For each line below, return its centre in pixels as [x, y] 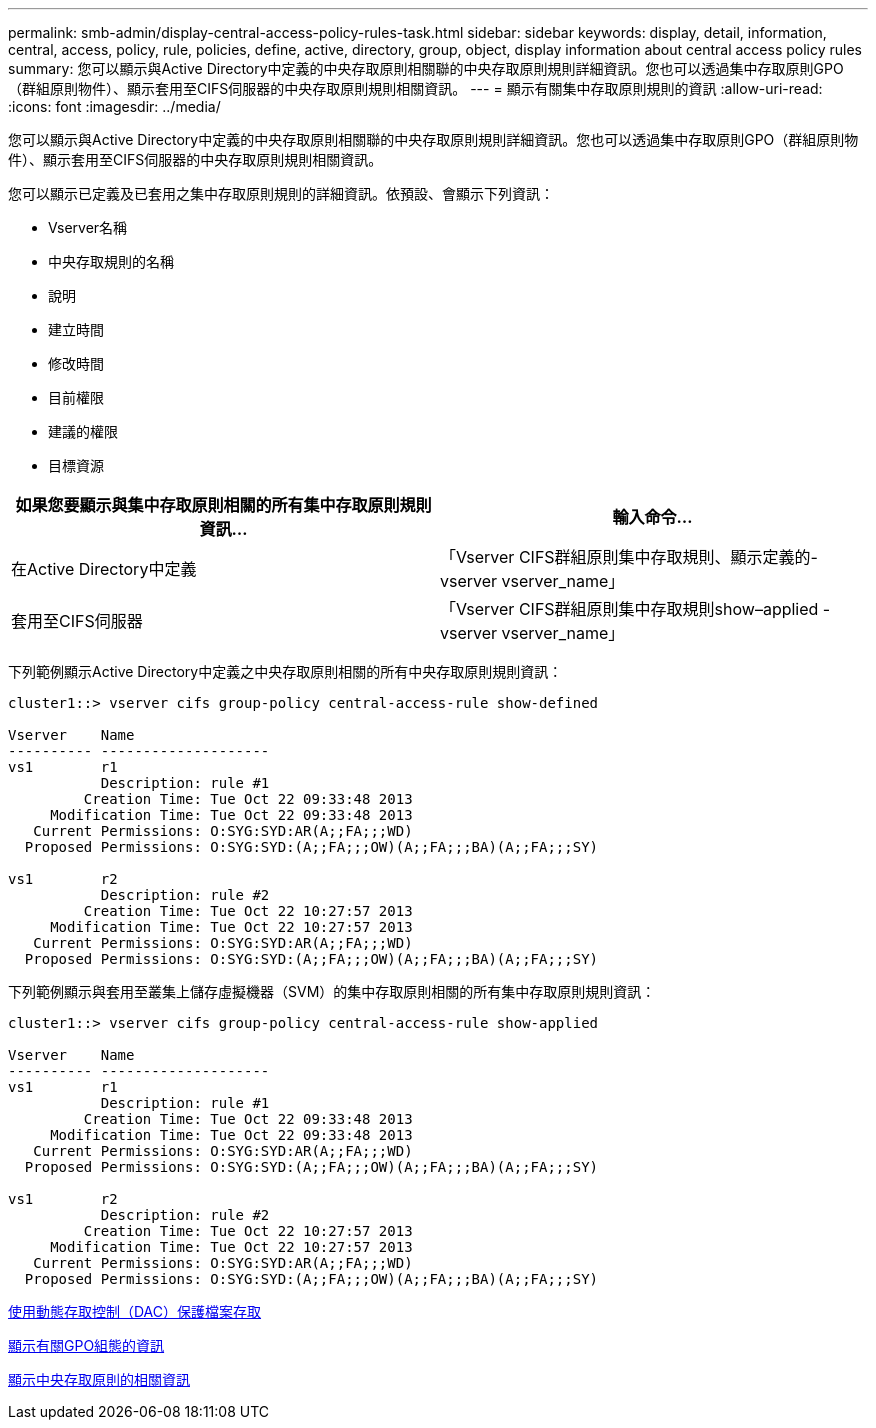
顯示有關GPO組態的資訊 [86, 1345]
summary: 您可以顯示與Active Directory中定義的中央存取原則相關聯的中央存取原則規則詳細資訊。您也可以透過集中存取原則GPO [426, 68]
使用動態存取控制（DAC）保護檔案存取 [135, 1311]
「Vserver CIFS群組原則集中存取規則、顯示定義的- [629, 557]
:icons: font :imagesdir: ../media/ [114, 106]
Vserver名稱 [88, 227]
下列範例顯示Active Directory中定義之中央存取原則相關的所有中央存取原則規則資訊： [285, 671]
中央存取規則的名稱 [111, 261]
